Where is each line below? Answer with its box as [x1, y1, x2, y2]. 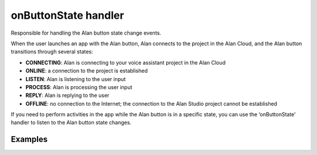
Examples [11, 134, 48, 144]
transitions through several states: [11, 48, 93, 55]
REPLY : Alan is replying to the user [25, 92, 110, 99]
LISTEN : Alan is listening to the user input [25, 75, 126, 82]
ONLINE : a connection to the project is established [25, 68, 148, 75]
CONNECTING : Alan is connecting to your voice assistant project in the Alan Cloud [25, 59, 226, 66]
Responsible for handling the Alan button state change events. [11, 29, 161, 36]
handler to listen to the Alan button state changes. [11, 119, 131, 126]
